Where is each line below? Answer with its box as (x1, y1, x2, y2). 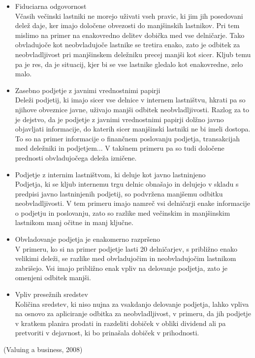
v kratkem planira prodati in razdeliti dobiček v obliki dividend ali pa (15, 318, 226, 328)
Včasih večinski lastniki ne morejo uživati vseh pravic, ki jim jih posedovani (15, 10, 243, 21)
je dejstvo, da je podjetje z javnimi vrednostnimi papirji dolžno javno (15, 114, 224, 124)
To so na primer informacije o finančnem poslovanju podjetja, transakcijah (15, 133, 240, 143)
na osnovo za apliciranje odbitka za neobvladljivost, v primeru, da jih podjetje (15, 308, 251, 319)
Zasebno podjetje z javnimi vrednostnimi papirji (15, 85, 160, 95)
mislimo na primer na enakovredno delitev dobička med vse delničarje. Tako (15, 30, 245, 40)
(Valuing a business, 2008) (3, 344, 83, 354)
